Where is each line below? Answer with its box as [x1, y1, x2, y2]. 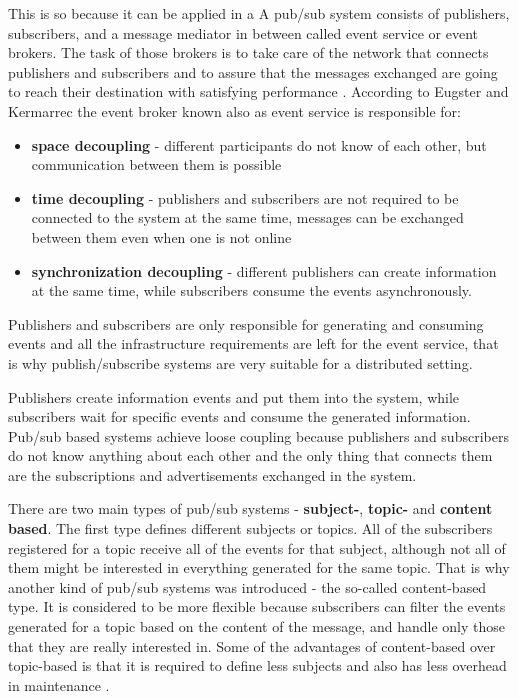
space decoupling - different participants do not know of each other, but [31, 134, 487, 155]
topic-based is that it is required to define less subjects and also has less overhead [8, 655, 507, 676]
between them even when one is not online [31, 226, 292, 247]
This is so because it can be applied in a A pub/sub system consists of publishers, [8, 3, 510, 23]
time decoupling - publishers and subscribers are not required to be [31, 187, 459, 208]
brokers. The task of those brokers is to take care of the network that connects [8, 42, 489, 63]
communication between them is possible [31, 154, 282, 175]
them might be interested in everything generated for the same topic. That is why [8, 557, 510, 578]
